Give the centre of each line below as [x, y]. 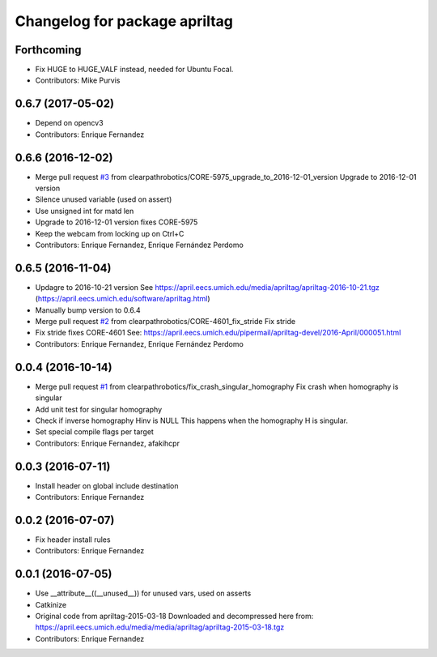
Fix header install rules [73, 540]
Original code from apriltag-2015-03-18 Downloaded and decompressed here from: [174, 616]
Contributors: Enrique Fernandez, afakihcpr [107, 443]
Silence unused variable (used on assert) [104, 199]
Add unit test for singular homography [99, 409]
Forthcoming [48, 50]
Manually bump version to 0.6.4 [88, 310]
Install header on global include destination [107, 485]
